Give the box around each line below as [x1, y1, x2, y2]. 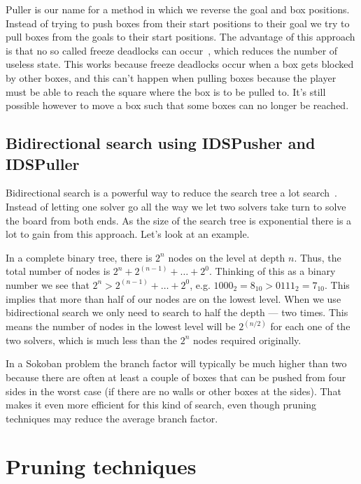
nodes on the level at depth [168, 250, 285, 264]
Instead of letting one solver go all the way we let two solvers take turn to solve [6, 199, 346, 213]
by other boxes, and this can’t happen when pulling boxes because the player [6, 70, 337, 85]
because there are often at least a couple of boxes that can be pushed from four [6, 369, 346, 384]
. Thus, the [294, 250, 341, 264]
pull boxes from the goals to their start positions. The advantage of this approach [6, 29, 355, 44]
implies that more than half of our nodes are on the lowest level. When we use [6, 291, 341, 306]
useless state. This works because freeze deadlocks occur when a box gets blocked [6, 57, 354, 71]
